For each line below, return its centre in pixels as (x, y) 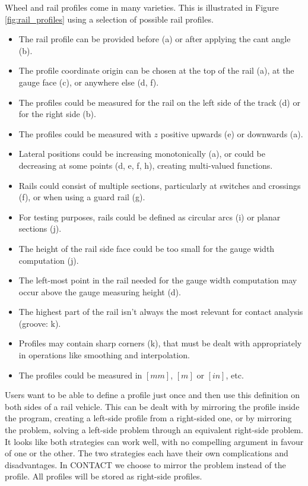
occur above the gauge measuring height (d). (100, 291)
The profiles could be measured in (80, 375)
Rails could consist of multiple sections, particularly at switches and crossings (160, 185)
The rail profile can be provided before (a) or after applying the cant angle (155, 39)
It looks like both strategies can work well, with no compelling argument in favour (154, 441)
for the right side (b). (57, 114)
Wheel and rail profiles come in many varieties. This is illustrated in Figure (142, 7)
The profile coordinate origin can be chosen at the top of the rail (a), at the (156, 70)
